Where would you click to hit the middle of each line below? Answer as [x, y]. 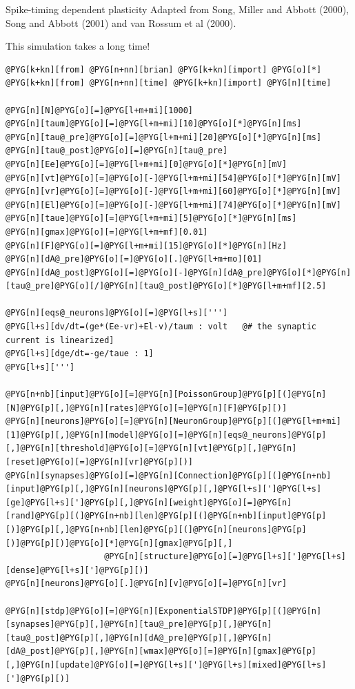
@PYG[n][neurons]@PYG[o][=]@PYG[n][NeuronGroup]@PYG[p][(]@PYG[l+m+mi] [173, 421]
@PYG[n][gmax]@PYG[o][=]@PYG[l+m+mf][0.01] [107, 232]
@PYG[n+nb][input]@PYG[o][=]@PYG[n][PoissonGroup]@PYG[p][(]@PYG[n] [166, 395]
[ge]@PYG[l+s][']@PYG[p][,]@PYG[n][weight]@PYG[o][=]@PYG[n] [149, 502]
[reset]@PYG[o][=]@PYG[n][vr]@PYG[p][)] [100, 462]
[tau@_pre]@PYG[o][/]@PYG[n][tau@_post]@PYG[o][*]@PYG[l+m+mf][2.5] [166, 286]
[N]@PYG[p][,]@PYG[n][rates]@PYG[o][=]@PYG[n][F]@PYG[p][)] [146, 408]
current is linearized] [60, 340]
